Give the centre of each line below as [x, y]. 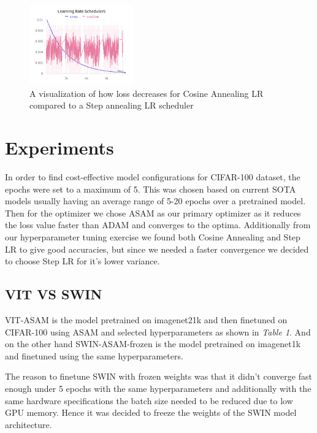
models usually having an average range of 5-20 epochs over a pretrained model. [155, 201]
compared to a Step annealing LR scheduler [112, 105]
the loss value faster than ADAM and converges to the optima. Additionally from [158, 225]
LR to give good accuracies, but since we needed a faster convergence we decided [157, 249]
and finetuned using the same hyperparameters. [94, 355]
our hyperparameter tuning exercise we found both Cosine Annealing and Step [153, 237]
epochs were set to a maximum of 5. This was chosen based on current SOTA [151, 189]
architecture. [29, 424]
